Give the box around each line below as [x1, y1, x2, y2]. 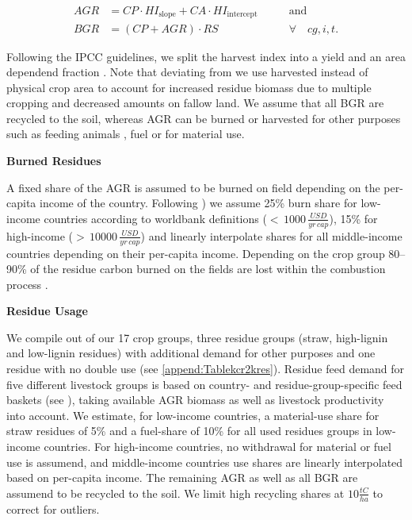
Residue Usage [6, 302, 88, 319]
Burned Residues [6, 152, 101, 169]
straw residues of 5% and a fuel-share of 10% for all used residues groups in [6, 422, 372, 439]
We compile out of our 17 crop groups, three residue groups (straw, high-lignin [6, 329, 388, 345]
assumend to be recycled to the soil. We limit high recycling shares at [6, 484, 345, 501]
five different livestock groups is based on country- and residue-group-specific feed [6, 376, 402, 392]
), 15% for [329, 210, 378, 226]
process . [6, 275, 48, 292]
